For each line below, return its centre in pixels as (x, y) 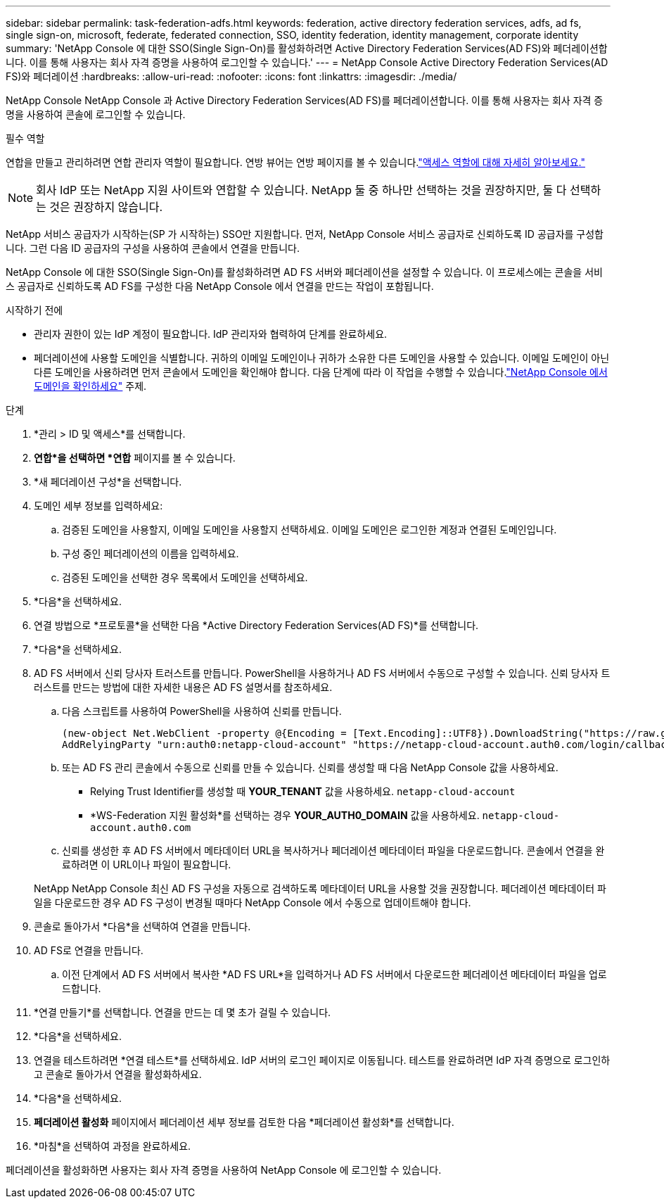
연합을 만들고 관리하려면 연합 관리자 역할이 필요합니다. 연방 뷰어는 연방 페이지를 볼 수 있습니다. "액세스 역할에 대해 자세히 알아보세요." (295, 162)
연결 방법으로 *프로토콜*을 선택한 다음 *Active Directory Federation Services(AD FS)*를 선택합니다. (256, 625)
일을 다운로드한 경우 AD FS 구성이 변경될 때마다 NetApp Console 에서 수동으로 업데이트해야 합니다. (253, 902)
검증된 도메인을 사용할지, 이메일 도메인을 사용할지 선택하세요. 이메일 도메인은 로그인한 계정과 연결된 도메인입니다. (309, 530)
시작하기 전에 (34, 310)
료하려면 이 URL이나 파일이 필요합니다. (147, 864)
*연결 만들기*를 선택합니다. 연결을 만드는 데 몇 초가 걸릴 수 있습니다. (183, 1012)
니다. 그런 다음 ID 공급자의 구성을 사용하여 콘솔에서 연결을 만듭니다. (153, 248)
